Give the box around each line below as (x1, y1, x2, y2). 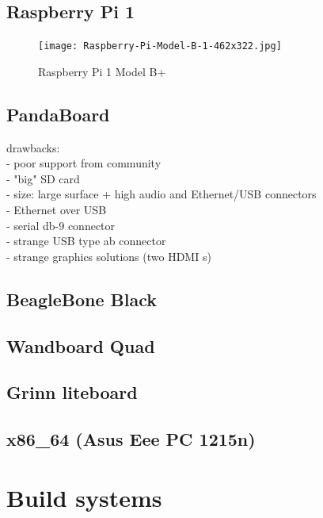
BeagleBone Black (6, 286, 158, 311)
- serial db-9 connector (6, 217, 116, 233)
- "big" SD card (6, 170, 80, 186)
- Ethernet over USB (6, 201, 107, 218)
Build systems (6, 481, 162, 513)
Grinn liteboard (6, 380, 138, 405)
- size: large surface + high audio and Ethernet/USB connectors (6, 186, 317, 202)
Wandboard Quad (6, 333, 155, 358)
